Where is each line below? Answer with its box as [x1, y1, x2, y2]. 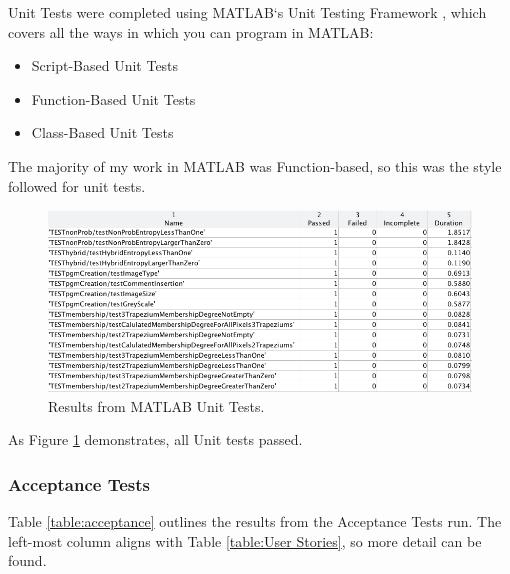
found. [8, 550, 47, 571]
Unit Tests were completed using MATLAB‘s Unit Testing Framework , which [8, 2, 487, 22]
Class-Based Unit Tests [31, 122, 174, 143]
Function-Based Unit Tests [31, 88, 196, 109]
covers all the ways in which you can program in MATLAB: [8, 21, 374, 42]
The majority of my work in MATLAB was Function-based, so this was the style [8, 155, 502, 176]
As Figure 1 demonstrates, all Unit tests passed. [8, 429, 303, 450]
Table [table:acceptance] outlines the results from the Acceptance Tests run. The [8, 511, 502, 532]
